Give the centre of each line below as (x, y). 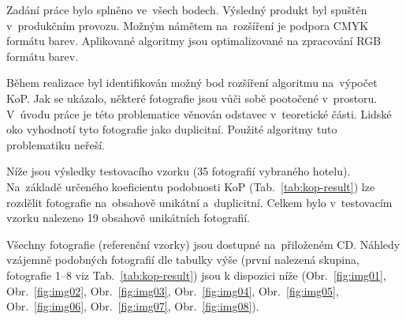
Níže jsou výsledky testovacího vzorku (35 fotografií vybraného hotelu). (179, 171)
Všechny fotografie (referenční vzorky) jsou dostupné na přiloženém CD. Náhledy (203, 244)
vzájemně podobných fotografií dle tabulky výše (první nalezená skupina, (183, 260)
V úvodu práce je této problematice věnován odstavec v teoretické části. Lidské (199, 113)
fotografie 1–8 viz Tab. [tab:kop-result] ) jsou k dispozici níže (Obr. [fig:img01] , (196, 275)
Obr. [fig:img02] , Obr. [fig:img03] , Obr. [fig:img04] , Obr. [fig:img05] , (173, 290)
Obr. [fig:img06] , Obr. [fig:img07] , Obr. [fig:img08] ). (133, 306)
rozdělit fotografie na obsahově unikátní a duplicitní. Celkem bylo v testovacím (199, 202)
